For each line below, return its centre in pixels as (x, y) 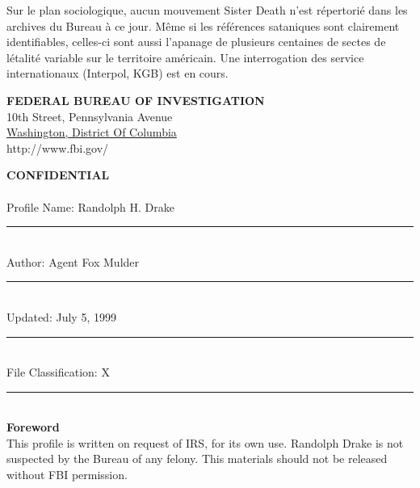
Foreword (33, 427)
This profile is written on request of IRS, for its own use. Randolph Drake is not (205, 442)
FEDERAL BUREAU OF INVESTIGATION (136, 100)
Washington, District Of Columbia (92, 132)
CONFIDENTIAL (58, 175)
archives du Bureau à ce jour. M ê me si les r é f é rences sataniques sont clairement (203, 25)
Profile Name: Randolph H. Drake (90, 206)
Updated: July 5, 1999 (61, 316)
